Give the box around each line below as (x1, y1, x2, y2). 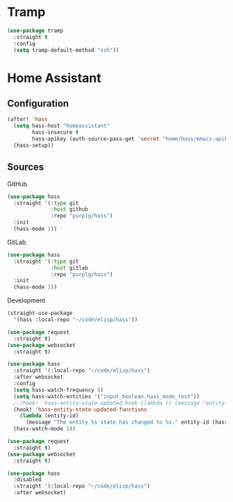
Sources (7, 161, 44, 173)
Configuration (7, 98, 69, 110)
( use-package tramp (7, 27, 64, 34)
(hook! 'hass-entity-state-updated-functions (13, 406, 148, 413)
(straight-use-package (7, 310, 73, 317)
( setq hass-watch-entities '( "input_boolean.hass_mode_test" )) (13, 393, 200, 400)
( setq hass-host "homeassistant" (13, 122, 110, 129)
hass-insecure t (32, 129, 79, 136)
